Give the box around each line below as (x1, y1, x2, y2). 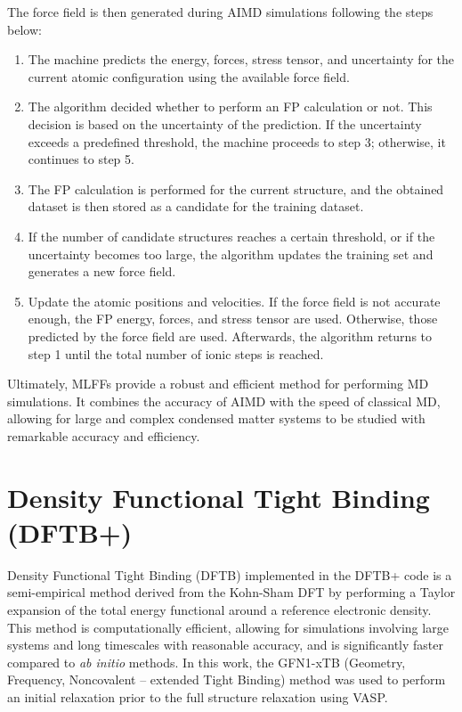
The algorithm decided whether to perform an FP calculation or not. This (28, 97, 433, 116)
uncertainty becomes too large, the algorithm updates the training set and (28, 244, 434, 263)
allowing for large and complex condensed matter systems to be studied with (7, 409, 426, 428)
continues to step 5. (28, 150, 134, 168)
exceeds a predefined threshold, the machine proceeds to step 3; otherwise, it (28, 132, 446, 151)
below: (7, 20, 42, 38)
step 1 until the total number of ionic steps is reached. (28, 344, 324, 363)
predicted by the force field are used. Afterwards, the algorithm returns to (28, 326, 433, 345)
